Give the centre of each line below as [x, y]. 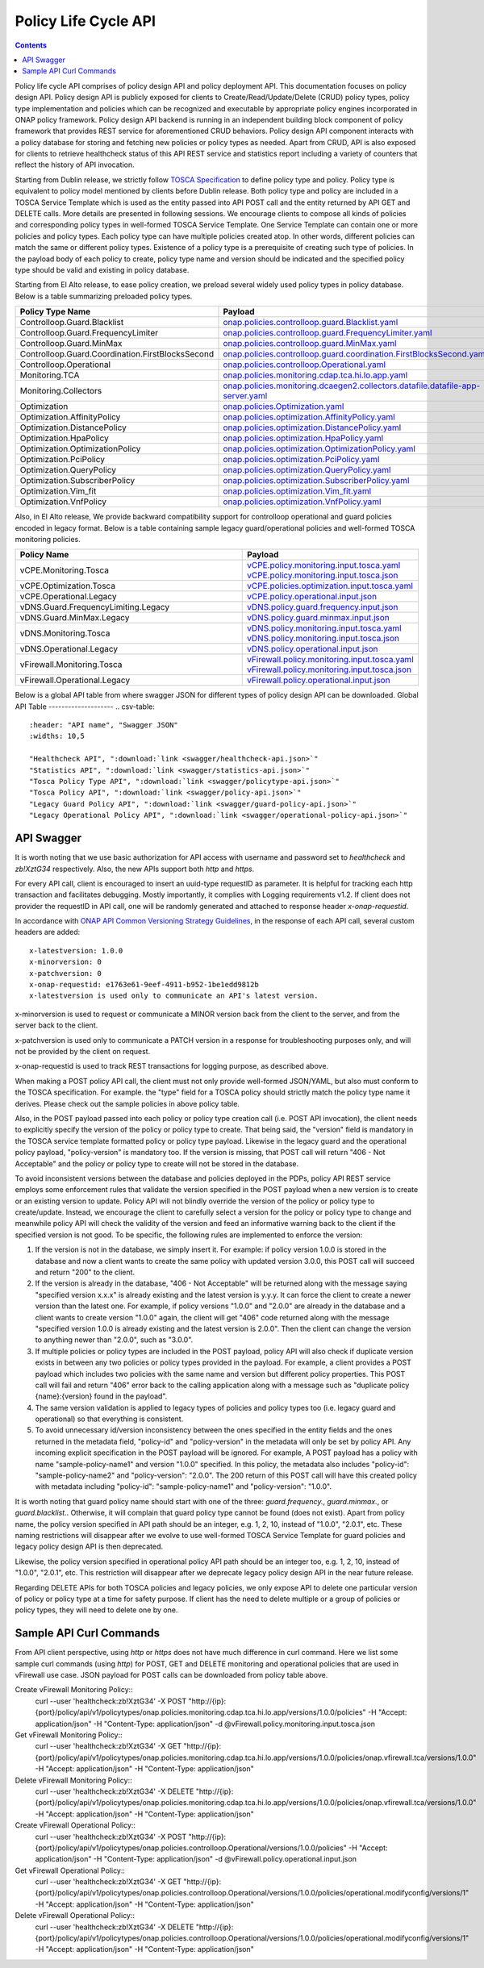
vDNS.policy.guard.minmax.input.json [319, 618]
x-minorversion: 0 [66, 962]
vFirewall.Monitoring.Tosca [71, 665]
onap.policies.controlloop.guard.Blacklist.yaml [311, 323]
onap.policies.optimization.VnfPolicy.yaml [302, 502]
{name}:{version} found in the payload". [101, 1396]
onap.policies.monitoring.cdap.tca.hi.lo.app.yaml [315, 375]
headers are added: [48, 932]
